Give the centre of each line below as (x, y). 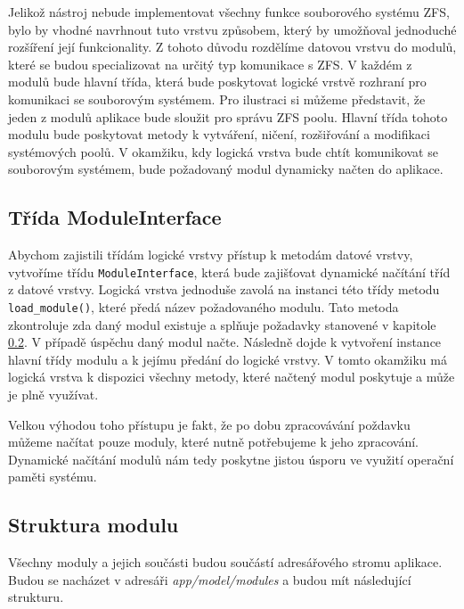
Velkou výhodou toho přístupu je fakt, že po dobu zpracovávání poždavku (209, 424)
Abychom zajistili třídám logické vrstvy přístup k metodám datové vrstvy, (211, 255)
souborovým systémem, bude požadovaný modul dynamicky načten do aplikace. (226, 169)
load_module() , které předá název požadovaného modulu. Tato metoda (204, 306)
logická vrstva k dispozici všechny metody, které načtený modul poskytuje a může (232, 377)
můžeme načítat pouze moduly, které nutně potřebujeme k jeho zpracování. (213, 442)
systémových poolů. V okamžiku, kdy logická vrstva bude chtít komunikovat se (223, 151)
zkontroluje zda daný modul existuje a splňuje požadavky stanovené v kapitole (222, 324)
